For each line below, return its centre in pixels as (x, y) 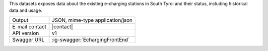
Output (20, 20)
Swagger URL (28, 40)
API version (26, 33)
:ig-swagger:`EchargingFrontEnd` (91, 40)
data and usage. (26, 10)
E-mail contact (29, 26)
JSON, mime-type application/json (92, 20)
